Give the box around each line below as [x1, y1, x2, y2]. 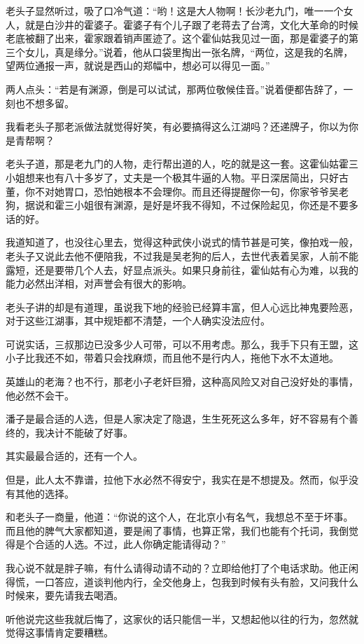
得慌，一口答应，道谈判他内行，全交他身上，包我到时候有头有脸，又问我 [6, 574, 339, 589]
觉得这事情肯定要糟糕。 [6, 625, 113, 640]
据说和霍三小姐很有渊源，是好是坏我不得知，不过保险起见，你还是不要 [24, 198, 349, 212]
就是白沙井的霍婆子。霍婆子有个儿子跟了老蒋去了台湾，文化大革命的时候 [24, 17, 358, 32]
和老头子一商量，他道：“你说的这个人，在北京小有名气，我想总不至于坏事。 [6, 509, 353, 524]
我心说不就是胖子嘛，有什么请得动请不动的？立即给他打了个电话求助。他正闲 [6, 561, 358, 575]
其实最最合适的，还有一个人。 [6, 448, 143, 463]
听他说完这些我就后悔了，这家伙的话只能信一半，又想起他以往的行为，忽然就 [6, 611, 358, 626]
